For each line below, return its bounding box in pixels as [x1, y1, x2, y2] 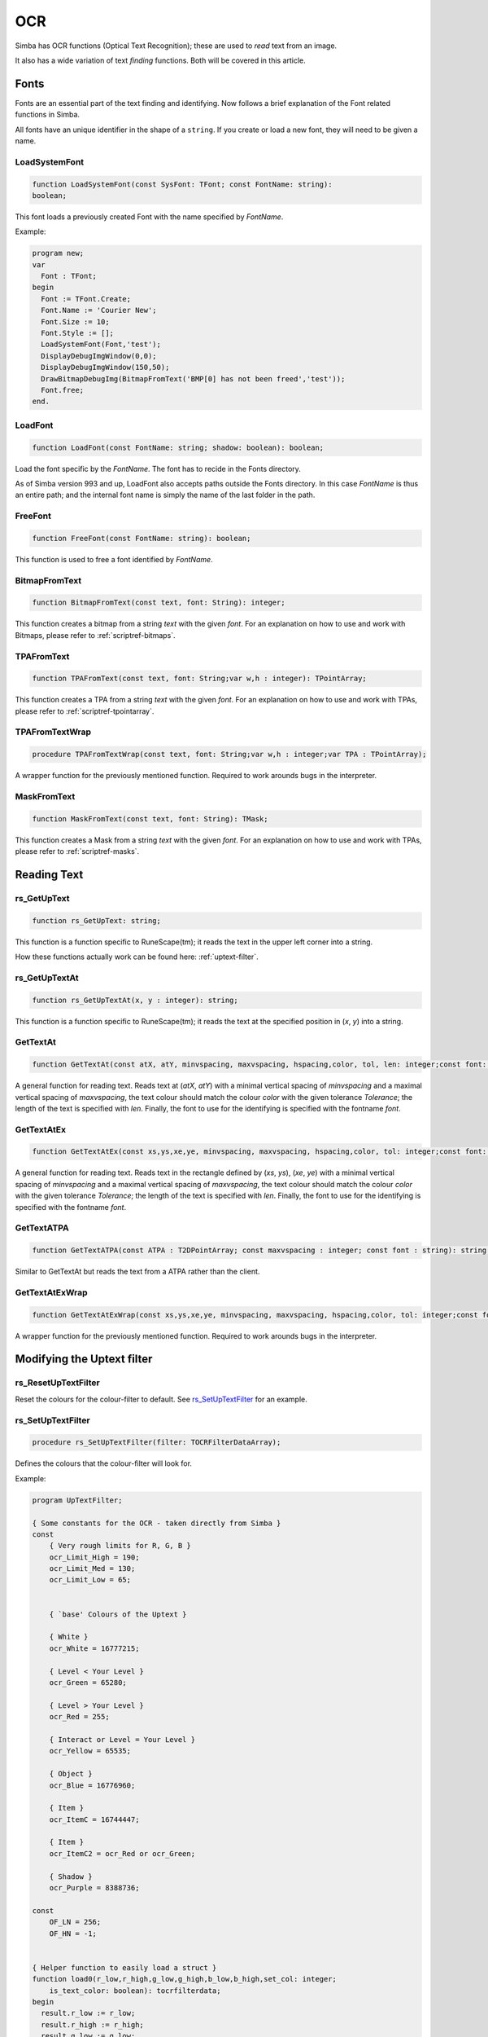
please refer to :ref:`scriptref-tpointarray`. [15, 706, 155, 716]
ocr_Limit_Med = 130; [49, 1564, 136, 1573]
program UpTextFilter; [32, 1495, 123, 1505]
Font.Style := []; [41, 328, 114, 338]
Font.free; [41, 385, 85, 394]
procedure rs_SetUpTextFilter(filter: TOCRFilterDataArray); [32, 1438, 281, 1447]
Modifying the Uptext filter [15, 1353, 153, 1366]
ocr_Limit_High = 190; [49, 1552, 140, 1562]
